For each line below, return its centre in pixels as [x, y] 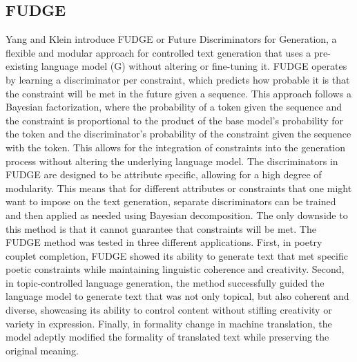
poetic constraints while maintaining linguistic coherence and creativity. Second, [175, 269]
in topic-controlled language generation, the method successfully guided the [165, 282]
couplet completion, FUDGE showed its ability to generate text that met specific [177, 255]
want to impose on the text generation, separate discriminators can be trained [171, 201]
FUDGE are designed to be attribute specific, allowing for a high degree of [164, 174]
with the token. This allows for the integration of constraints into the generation [176, 147]
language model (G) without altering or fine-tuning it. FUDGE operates [194, 66]
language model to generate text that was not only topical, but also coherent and [177, 296]
